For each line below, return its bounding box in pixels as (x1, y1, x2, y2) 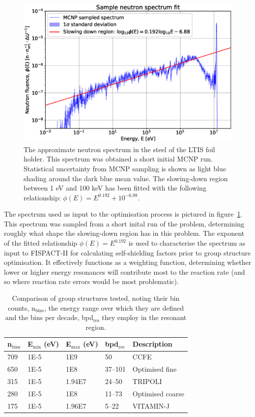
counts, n (7, 302, 35, 313)
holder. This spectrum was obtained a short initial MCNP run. (24, 154, 213, 164)
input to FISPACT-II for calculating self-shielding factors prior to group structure (4, 247, 251, 257)
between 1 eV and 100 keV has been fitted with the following (24, 183, 206, 193)
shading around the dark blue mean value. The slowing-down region (24, 173, 228, 183)
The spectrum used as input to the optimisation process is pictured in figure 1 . (4, 209, 243, 219)
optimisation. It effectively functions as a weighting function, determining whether (4, 257, 252, 267)
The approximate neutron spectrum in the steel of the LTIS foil (24, 144, 215, 154)
